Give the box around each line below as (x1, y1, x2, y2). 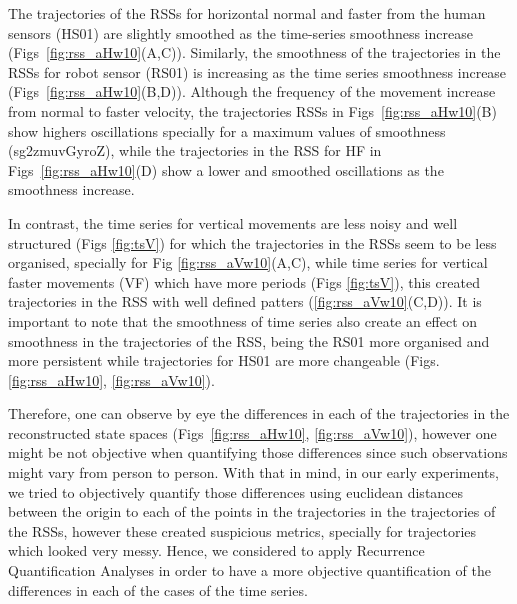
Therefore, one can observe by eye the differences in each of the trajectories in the (8, 403, 510, 424)
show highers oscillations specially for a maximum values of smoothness (8, 120, 446, 141)
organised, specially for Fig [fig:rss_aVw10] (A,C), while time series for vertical (8, 252, 488, 273)
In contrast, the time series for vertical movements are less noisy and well (8, 212, 458, 233)
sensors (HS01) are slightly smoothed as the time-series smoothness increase (8, 22, 473, 43)
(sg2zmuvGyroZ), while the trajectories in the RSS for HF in (8, 140, 382, 161)
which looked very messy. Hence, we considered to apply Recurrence (8, 540, 425, 561)
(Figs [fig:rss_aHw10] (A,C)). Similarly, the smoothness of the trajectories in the (8, 42, 501, 63)
